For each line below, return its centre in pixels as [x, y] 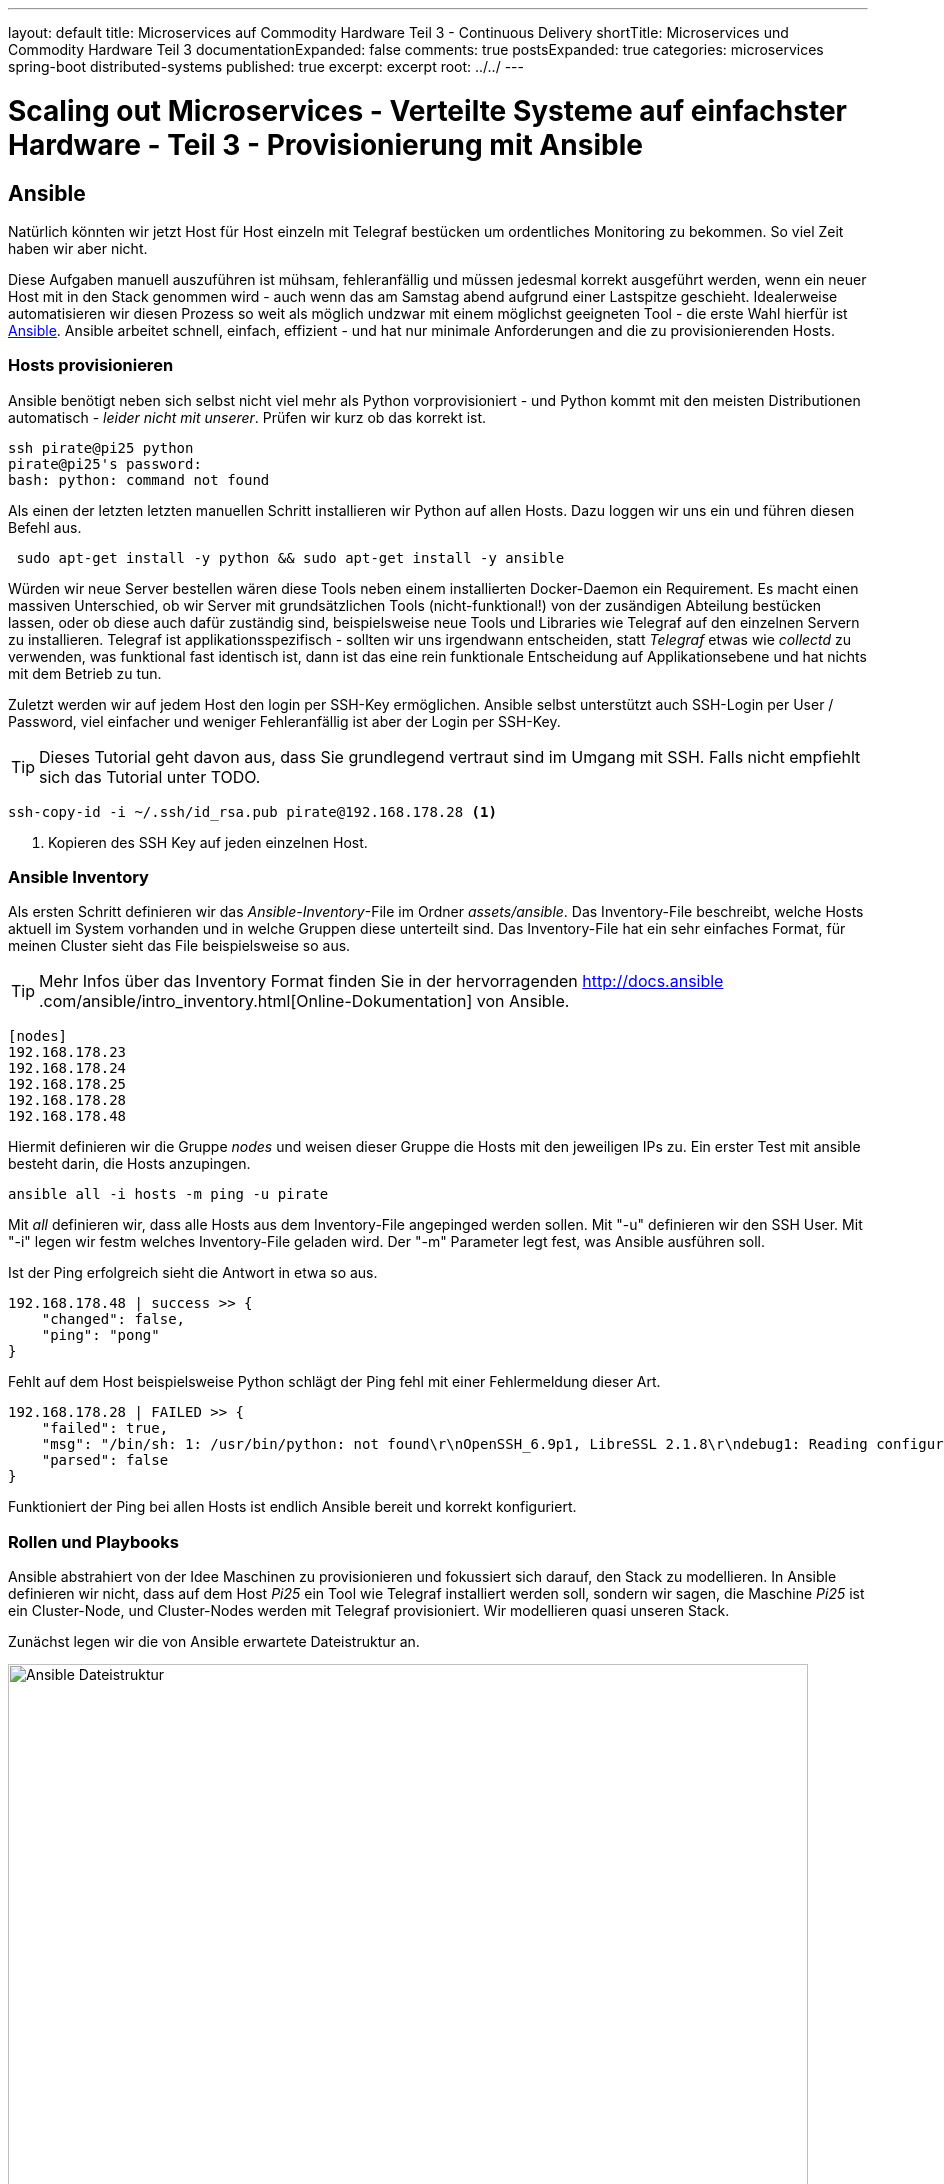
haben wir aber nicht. [78, 248]
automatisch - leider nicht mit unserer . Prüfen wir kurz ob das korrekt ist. [247, 417]
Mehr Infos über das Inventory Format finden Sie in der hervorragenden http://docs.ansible [381, 981]
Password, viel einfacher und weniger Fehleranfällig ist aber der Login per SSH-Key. [284, 721]
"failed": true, [105, 1428]
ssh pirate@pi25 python [101, 447]
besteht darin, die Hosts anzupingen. [129, 1164]
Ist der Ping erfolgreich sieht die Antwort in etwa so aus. [193, 1273]
